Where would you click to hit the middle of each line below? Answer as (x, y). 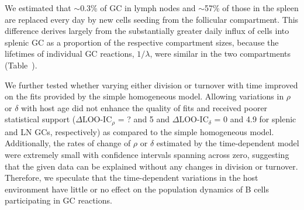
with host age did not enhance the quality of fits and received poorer (144, 107)
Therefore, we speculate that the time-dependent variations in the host (132, 178)
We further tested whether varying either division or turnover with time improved (151, 85)
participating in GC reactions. (58, 200)
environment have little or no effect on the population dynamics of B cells (137, 189)
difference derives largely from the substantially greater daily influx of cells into (147, 31)
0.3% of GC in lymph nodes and (138, 8)
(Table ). (21, 65)
